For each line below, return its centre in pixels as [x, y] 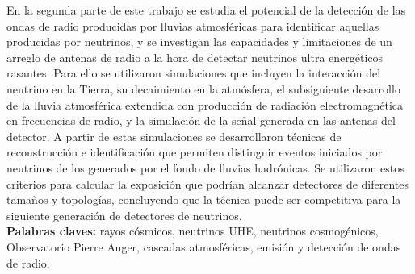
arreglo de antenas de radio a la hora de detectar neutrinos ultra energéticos [195, 57]
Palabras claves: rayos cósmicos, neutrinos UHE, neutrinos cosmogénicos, [193, 231]
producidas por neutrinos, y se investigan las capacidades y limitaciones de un [199, 42]
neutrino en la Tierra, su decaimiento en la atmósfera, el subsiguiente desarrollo [203, 88]
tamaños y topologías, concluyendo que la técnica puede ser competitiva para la [204, 199]
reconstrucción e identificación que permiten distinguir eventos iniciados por [195, 152]
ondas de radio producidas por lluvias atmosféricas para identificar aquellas [193, 25]
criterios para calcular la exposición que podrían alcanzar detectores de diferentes [208, 183]
